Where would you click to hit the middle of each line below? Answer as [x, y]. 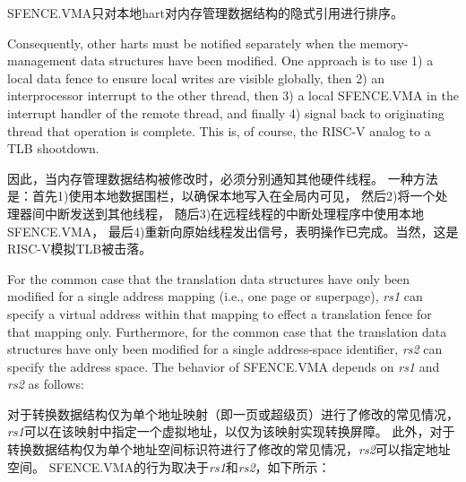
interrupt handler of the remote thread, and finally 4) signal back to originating [226, 112]
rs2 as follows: [46, 384]
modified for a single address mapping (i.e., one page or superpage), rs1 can [215, 296]
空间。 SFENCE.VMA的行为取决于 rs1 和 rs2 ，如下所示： [169, 466]
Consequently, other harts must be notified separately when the [181, 43]
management [42, 60]
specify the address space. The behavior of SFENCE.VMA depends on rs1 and [224, 366]
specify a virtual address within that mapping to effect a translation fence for [220, 313]
